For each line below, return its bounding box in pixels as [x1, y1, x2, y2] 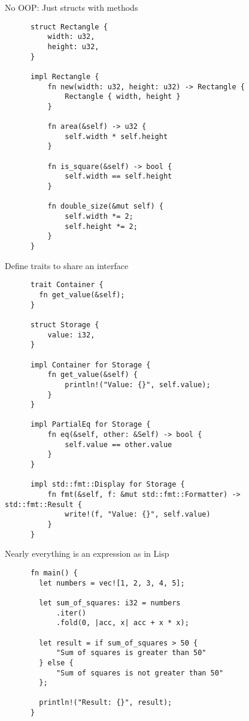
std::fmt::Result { [5, 500, 82, 509]
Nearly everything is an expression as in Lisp [5, 547, 169, 560]
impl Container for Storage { [30, 360, 151, 369]
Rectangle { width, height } [65, 92, 181, 101]
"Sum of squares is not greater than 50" [56, 668, 224, 677]
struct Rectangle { [30, 22, 108, 31]
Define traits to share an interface [5, 259, 129, 271]
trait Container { [30, 280, 104, 289]
